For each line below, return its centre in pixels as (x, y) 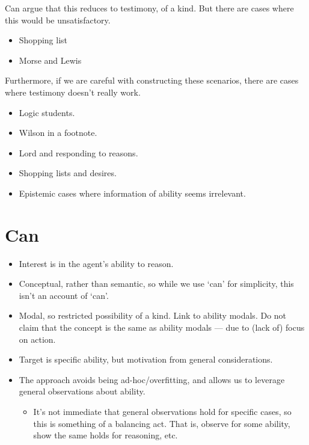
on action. (37, 339)
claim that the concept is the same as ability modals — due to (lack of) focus (162, 327)
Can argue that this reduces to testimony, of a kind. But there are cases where (149, 8)
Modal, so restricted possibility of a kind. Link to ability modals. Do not (153, 315)
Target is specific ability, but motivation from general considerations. (146, 359)
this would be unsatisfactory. (58, 20)
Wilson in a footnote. (58, 133)
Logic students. (47, 112)
